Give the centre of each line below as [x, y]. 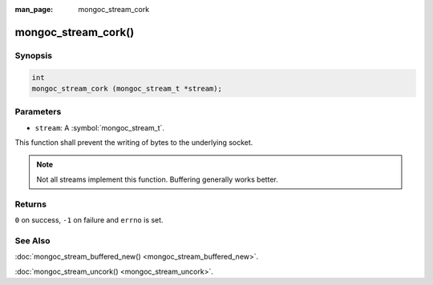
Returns [31, 204]
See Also [32, 240]
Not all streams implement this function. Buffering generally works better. [157, 179]
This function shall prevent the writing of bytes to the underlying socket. [134, 142]
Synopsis [33, 55]
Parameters [38, 112]
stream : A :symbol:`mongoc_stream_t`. [99, 127]
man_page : [34, 9]
